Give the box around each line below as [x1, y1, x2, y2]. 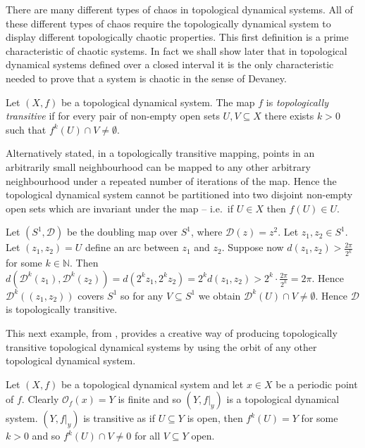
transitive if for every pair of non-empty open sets [6, 108, 220, 123]
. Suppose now [221, 240, 284, 255]
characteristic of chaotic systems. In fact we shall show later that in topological [6, 43, 347, 58]
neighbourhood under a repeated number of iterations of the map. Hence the [6, 173, 337, 188]
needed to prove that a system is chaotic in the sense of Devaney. [6, 70, 287, 85]
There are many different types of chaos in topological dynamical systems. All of [6, 2, 353, 16]
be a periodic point [276, 376, 358, 391]
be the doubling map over [66, 224, 178, 239]
